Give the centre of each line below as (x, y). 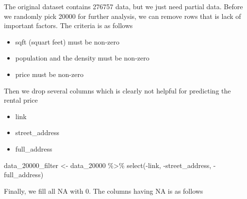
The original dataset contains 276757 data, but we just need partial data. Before (123, 6)
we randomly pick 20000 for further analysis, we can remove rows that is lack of (123, 16)
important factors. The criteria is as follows (68, 25)
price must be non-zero (49, 74)
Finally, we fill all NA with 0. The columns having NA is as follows (104, 191)
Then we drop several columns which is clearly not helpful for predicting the (117, 90)
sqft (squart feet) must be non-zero (67, 41)
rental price (21, 100)
